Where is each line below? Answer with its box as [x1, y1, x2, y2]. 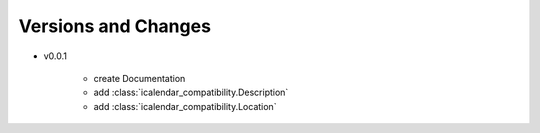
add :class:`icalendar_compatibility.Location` [93, 100, 277, 112]
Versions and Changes [18, 15, 212, 37]
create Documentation [93, 72, 186, 84]
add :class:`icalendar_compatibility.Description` [93, 86, 289, 99]
